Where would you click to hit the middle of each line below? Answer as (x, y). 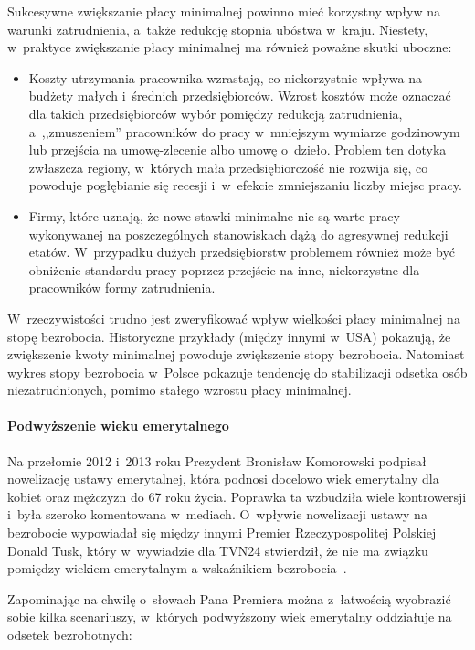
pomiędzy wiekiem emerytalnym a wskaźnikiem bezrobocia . (177, 568)
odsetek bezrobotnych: (70, 635)
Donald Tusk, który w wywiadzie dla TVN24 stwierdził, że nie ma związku (218, 550)
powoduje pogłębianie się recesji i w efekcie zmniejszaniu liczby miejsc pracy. (245, 185)
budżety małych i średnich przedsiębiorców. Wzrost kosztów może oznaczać (240, 96)
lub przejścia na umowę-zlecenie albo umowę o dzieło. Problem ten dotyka (237, 149)
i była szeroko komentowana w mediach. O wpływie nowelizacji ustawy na (217, 514)
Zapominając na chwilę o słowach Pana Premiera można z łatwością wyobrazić (229, 598)
